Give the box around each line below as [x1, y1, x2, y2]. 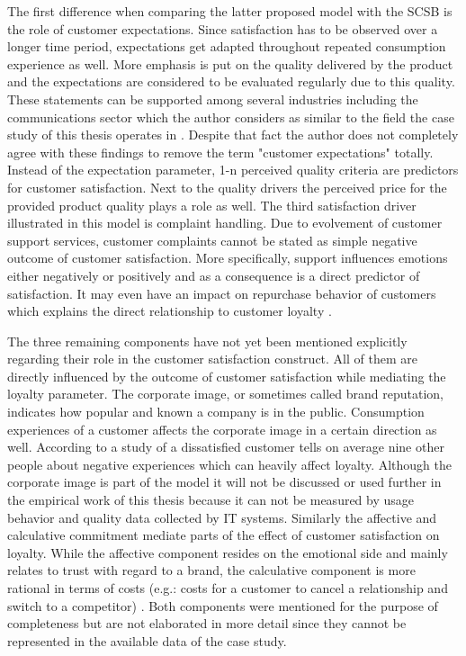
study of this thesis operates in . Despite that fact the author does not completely [7, 125, 459, 144]
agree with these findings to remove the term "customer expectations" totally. [7, 142, 434, 161]
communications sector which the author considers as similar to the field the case [7, 107, 454, 126]
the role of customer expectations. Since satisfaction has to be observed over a [7, 19, 438, 38]
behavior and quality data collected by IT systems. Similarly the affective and [7, 508, 437, 526]
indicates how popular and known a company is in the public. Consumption [7, 402, 425, 421]
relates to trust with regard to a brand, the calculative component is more [7, 561, 416, 580]
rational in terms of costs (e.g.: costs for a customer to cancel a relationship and [7, 579, 448, 597]
